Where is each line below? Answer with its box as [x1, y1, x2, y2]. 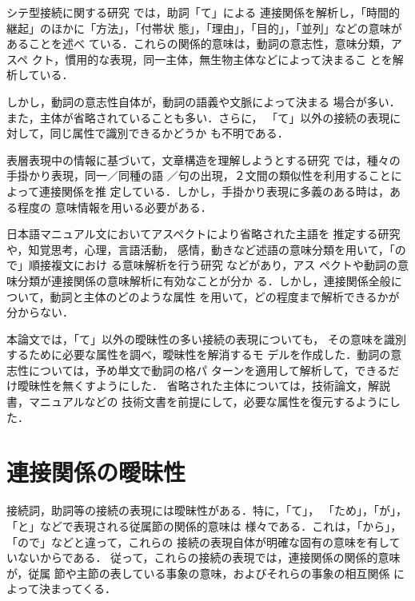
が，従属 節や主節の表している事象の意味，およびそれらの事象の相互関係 [6, 564, 390, 581]
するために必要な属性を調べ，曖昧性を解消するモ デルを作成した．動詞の [6, 346, 391, 363]
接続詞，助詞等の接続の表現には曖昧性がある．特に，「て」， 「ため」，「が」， [6, 502, 407, 519]
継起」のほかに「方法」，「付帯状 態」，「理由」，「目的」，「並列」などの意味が [6, 19, 402, 36]
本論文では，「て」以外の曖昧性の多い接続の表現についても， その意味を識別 [6, 330, 406, 347]
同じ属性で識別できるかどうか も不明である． [50, 125, 289, 141]
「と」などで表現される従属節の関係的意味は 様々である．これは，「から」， [6, 517, 402, 534]
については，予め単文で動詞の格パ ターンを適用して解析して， [28, 361, 355, 378]
